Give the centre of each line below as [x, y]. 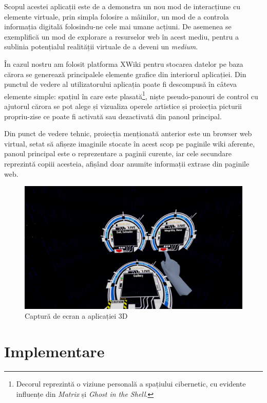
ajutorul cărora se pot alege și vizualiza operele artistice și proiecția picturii [123, 106]
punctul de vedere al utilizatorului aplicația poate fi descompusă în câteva [120, 84]
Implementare [54, 351]
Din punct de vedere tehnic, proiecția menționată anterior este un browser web [128, 133]
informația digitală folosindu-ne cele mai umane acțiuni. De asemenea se [118, 26]
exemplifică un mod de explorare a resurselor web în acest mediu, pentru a [122, 36]
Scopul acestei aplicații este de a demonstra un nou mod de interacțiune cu [122, 6]
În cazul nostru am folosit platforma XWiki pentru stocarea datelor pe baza [124, 63]
